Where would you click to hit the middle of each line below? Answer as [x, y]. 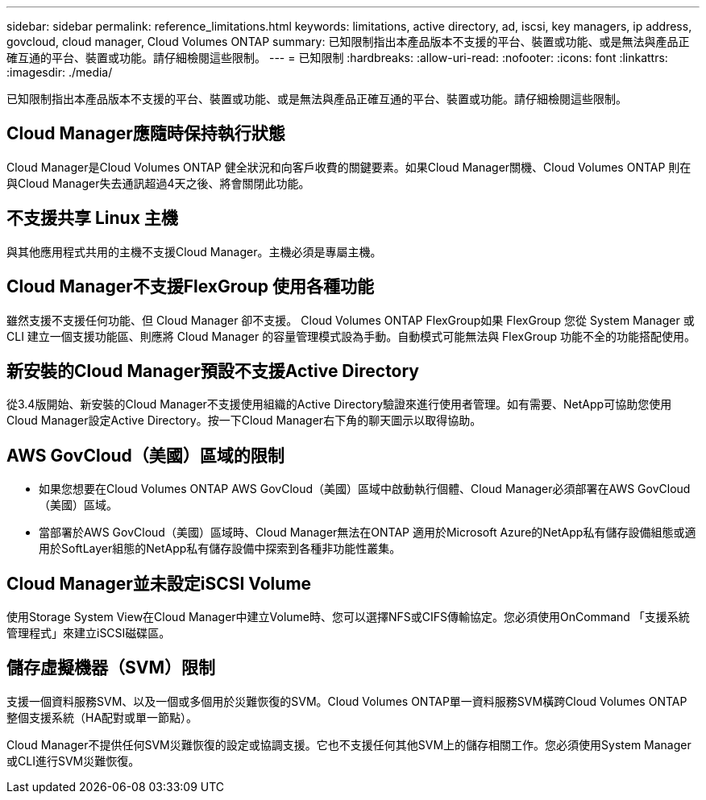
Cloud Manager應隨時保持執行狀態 [146, 134]
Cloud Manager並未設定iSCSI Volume [159, 583]
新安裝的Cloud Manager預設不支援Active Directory [213, 371]
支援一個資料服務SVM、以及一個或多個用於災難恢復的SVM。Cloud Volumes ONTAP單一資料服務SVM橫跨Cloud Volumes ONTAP [347, 701]
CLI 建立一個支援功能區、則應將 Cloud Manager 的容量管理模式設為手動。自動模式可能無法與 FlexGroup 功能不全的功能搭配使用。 [351, 336]
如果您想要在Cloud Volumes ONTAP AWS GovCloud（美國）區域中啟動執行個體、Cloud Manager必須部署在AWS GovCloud [365, 489]
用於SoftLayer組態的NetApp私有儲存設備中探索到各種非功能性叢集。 [220, 549]
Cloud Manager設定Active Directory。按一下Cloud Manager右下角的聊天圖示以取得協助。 [244, 421]
